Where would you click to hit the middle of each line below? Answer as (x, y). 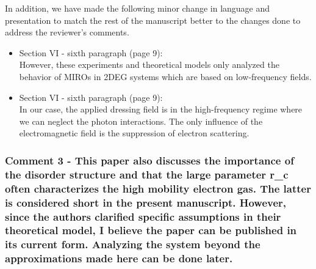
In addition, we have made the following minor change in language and (138, 8)
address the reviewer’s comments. (67, 32)
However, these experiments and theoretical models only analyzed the (149, 64)
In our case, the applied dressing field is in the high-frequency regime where (161, 109)
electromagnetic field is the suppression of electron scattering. (134, 133)
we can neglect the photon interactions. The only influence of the (141, 121)
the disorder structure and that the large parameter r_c (147, 174)
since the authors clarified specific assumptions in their (143, 216)
